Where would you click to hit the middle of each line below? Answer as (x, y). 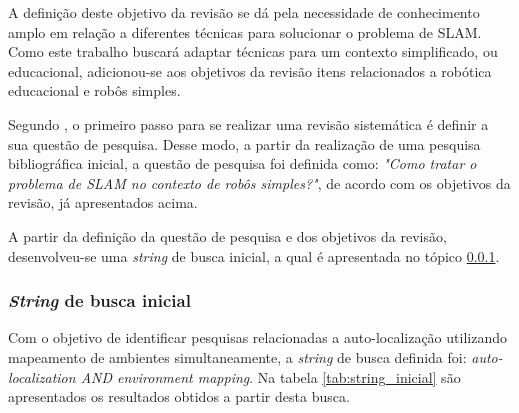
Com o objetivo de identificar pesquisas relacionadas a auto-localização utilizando (257, 337)
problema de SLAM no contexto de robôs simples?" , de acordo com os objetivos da (259, 182)
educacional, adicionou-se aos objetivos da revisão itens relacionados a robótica (250, 70)
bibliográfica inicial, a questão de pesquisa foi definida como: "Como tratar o (242, 163)
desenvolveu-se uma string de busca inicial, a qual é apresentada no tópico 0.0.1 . (254, 255)
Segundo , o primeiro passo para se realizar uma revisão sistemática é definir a (248, 123)
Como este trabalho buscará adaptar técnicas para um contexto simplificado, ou (253, 51)
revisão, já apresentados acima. (103, 202)
